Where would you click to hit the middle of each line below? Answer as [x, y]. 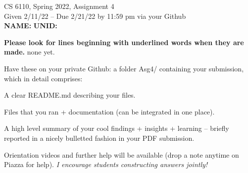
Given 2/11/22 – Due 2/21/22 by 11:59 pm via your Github [95, 16]
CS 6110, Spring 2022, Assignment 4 [59, 6]
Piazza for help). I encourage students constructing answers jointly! [106, 164]
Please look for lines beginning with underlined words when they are [124, 42]
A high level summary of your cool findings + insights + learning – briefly [117, 128]
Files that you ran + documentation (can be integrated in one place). [109, 111]
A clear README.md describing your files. [70, 95]
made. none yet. [29, 52]
